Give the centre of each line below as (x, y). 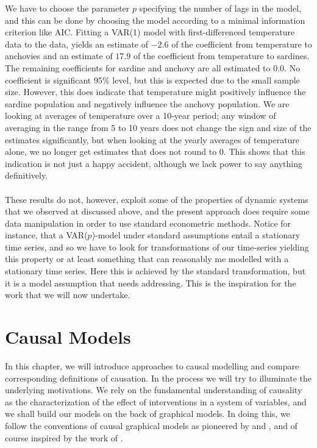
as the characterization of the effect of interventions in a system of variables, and (156, 401)
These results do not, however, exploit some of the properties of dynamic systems (157, 199)
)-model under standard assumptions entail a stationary (196, 235)
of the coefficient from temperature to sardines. (221, 56)
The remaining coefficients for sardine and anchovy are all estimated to (138, 67)
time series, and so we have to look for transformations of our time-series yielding (157, 247)
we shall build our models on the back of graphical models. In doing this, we (148, 414)
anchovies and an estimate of (59, 56)
